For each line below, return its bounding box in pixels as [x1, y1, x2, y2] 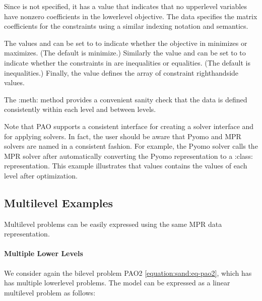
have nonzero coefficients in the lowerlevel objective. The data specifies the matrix [4, 11, 257, 21]
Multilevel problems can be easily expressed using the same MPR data [4, 218, 222, 229]
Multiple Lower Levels [4, 248, 83, 259]
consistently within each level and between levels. [4, 104, 156, 114]
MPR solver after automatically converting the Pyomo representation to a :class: [4, 150, 253, 161]
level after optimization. [4, 170, 78, 180]
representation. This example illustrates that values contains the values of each [4, 160, 247, 171]
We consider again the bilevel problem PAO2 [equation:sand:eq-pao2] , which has [4, 267, 252, 278]
